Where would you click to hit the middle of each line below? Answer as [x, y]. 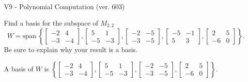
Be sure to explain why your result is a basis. [71, 49]
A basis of [19, 68]
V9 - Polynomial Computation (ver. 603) [64, 6]
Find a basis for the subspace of [51, 22]
